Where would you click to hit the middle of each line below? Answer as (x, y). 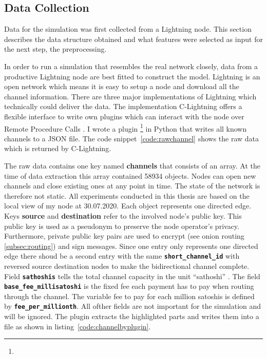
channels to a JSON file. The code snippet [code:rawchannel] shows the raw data (132, 138)
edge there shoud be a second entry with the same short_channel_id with (122, 256)
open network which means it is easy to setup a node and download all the (122, 86)
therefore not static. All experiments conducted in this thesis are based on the (127, 195)
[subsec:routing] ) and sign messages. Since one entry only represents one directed (131, 246)
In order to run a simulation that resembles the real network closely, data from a (131, 66)
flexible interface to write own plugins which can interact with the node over (124, 116)
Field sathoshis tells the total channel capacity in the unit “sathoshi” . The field (132, 276)
